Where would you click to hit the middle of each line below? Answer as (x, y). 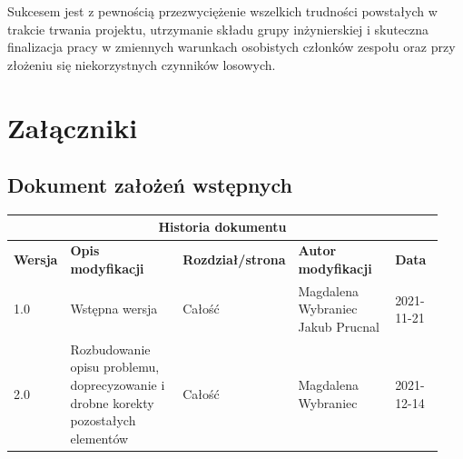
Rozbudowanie (110, 349)
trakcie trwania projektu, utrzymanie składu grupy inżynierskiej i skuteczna (218, 29)
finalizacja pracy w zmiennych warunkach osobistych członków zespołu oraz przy (231, 47)
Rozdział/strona (234, 259)
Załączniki (73, 127)
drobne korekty (112, 402)
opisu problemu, (115, 367)
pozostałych (103, 420)
